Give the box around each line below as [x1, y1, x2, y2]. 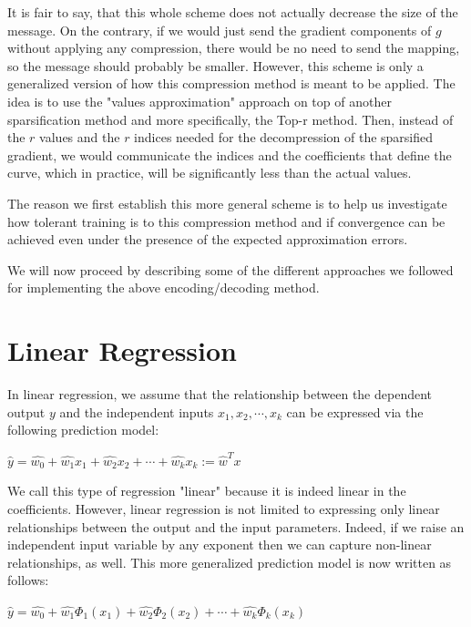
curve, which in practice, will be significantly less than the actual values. [7, 163, 412, 182]
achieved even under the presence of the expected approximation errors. [7, 230, 408, 249]
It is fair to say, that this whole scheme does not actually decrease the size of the [7, 3, 458, 21]
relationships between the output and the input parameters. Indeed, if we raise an [7, 517, 465, 536]
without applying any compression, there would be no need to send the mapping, [7, 38, 460, 57]
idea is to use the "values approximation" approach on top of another [7, 91, 392, 110]
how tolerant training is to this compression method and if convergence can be [7, 211, 445, 231]
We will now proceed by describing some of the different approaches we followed [7, 260, 454, 279]
